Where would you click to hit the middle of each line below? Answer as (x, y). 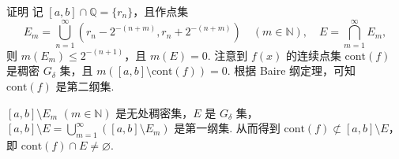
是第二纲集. (85, 85)
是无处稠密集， (154, 112)
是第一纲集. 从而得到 (227, 128)
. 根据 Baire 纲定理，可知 (292, 70)
